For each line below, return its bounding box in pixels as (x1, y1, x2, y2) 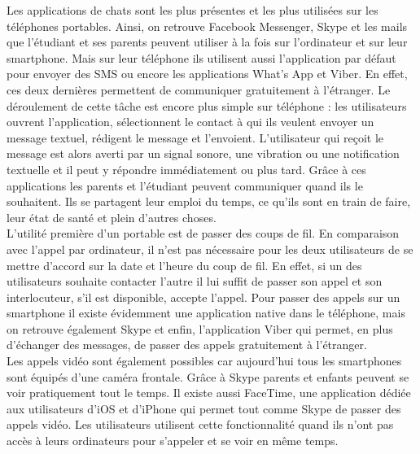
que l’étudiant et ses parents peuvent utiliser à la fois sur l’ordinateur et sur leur (7, 33, 408, 50)
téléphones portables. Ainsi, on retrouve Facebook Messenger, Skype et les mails (7, 17, 408, 34)
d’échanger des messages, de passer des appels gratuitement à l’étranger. (7, 336, 367, 353)
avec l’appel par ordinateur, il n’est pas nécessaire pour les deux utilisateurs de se (7, 240, 413, 257)
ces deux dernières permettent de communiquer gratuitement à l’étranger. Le (7, 81, 391, 98)
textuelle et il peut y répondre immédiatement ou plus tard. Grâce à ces (7, 160, 366, 177)
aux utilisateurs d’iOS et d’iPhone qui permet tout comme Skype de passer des (7, 399, 401, 417)
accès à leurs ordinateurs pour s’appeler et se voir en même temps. (7, 432, 339, 449)
